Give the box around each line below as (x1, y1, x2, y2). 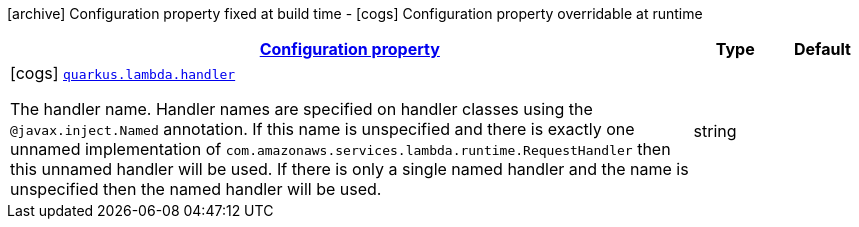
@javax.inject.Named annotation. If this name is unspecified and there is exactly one (10, 119, 635, 139)
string (693, 121, 737, 141)
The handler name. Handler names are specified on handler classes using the (10, 99, 593, 119)
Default (793, 39, 851, 59)
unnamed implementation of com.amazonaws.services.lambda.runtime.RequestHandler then (10, 139, 671, 159)
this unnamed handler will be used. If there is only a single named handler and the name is (10, 159, 689, 179)
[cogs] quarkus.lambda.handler (10, 63, 236, 83)
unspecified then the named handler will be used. (10, 179, 382, 199)
